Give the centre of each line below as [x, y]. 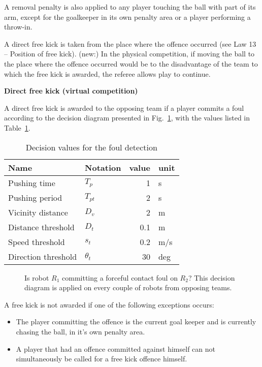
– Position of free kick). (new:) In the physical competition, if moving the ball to [129, 54]
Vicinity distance [38, 212]
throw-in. [18, 27]
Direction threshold [43, 256]
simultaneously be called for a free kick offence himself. [102, 359]
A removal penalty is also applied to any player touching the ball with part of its [130, 7]
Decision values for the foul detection [91, 147]
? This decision [211, 277]
